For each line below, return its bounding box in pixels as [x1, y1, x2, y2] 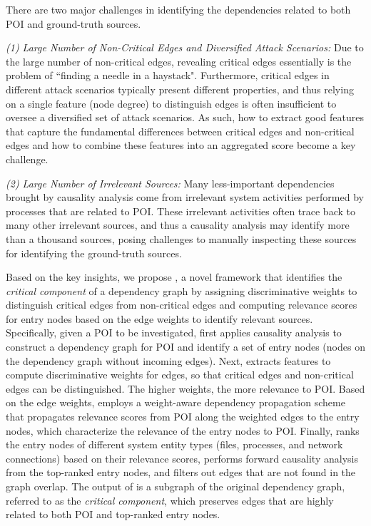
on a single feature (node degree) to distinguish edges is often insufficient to [6, 96, 337, 110]
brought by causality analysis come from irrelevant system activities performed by [6, 190, 364, 205]
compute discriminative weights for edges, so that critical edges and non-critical [6, 367, 354, 382]
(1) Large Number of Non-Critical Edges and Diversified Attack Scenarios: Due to [6, 40, 364, 55]
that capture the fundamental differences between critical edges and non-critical [6, 123, 355, 138]
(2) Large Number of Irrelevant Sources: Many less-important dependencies [6, 175, 335, 190]
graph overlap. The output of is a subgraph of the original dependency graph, [6, 479, 345, 493]
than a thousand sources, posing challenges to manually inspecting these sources [6, 231, 357, 246]
